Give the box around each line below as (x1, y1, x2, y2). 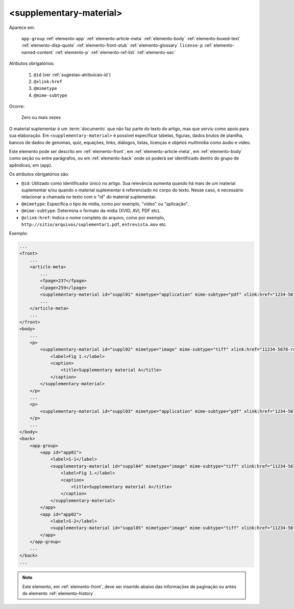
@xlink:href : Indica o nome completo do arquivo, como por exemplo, (21, 214, 165, 220)
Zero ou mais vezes (21, 114, 61, 120)
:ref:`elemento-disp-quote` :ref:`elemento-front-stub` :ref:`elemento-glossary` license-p (21, 42, 203, 49)
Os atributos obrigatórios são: (9, 171, 70, 177)
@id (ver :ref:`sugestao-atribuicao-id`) (33, 72, 111, 78)
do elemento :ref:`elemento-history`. (22, 590, 96, 596)
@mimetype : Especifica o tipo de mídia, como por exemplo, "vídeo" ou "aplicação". (21, 201, 189, 207)
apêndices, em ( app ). (9, 162, 52, 168)
